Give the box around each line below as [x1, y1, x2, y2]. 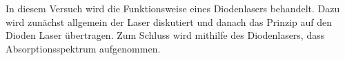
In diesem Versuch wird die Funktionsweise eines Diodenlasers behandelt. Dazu [6, 1, 340, 15]
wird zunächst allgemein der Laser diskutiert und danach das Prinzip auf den [6, 14, 333, 29]
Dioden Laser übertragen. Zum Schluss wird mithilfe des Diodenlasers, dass [6, 28, 325, 42]
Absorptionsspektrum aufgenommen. [6, 41, 161, 55]
